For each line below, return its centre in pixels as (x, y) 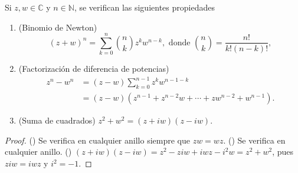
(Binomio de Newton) (58, 27)
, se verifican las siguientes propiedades (144, 7)
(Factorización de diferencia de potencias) (94, 69)
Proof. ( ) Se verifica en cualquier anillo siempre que (97, 140)
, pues (283, 152)
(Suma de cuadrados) (57, 120)
